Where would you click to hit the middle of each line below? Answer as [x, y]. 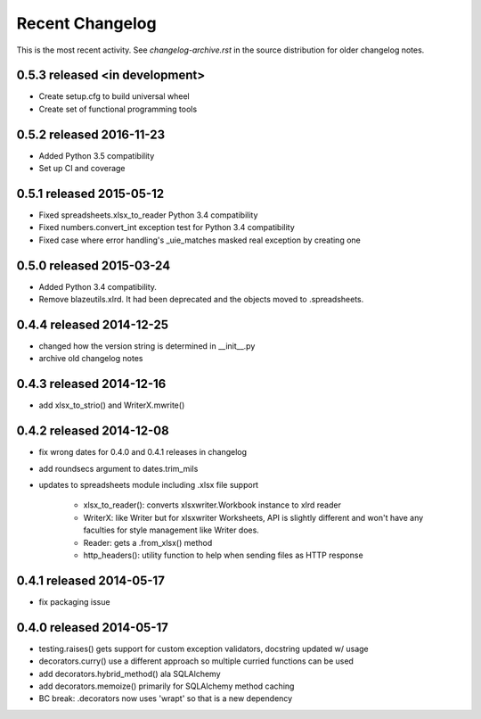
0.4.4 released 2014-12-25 [93, 324]
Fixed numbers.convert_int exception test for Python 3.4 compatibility [167, 227]
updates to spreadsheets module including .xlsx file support [148, 485]
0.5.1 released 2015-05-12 [90, 193]
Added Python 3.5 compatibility [97, 155]
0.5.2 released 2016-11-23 [91, 134]
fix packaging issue [74, 601]
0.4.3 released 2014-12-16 [91, 384]
